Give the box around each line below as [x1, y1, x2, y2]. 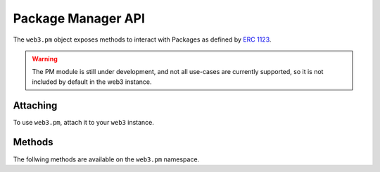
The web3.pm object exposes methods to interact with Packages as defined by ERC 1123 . [13, 35, 272, 44]
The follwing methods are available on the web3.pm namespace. [13, 155, 200, 164]
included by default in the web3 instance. [32, 78, 152, 86]
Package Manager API [13, 11, 146, 26]
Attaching [13, 99, 58, 111]
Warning [32, 54, 58, 63]
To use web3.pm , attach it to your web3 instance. [13, 118, 155, 126]
